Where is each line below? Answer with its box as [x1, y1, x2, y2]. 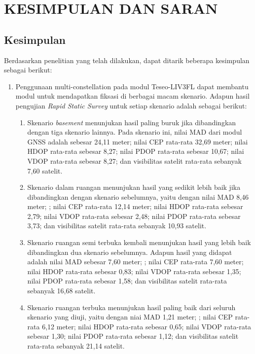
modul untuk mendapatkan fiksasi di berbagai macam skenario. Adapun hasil [15, 91, 250, 101]
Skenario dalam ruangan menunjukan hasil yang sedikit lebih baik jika [27, 182, 241, 192]
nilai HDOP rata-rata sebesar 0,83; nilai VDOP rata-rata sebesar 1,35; [27, 266, 241, 276]
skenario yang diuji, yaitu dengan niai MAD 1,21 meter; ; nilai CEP [27, 312, 233, 322]
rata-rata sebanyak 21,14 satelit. [27, 341, 125, 351]
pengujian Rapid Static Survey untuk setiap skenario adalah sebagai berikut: [15, 100, 247, 110]
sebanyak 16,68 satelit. [27, 285, 96, 296]
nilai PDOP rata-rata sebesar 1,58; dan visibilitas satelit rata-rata [27, 276, 227, 286]
